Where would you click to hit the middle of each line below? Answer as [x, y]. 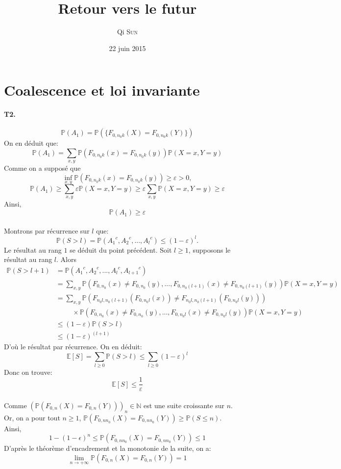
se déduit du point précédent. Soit [121, 249]
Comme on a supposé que [42, 168]
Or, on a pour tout [32, 417]
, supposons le [209, 249]
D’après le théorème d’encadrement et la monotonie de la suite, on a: [108, 448]
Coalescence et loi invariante [102, 90]
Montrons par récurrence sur [47, 230]
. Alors [66, 259]
